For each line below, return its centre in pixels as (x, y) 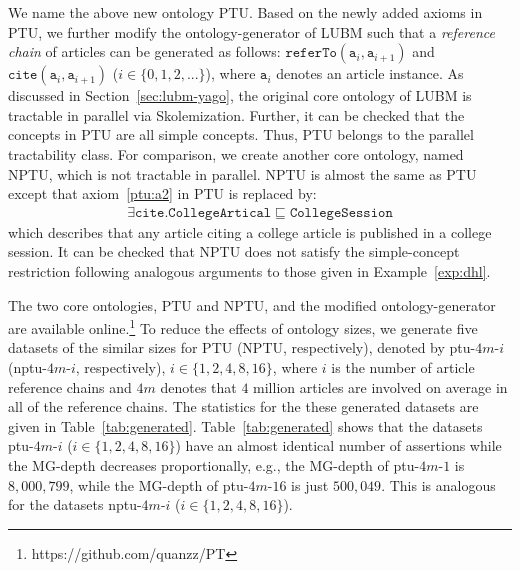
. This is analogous (438, 484)
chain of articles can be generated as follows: (144, 51)
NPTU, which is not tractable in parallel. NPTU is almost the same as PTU (242, 173)
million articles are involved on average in (380, 386)
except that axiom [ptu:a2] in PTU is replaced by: (162, 193)
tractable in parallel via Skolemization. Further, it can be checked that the (236, 114)
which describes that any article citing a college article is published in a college (250, 231)
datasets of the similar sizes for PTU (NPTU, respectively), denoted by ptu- (242, 347)
